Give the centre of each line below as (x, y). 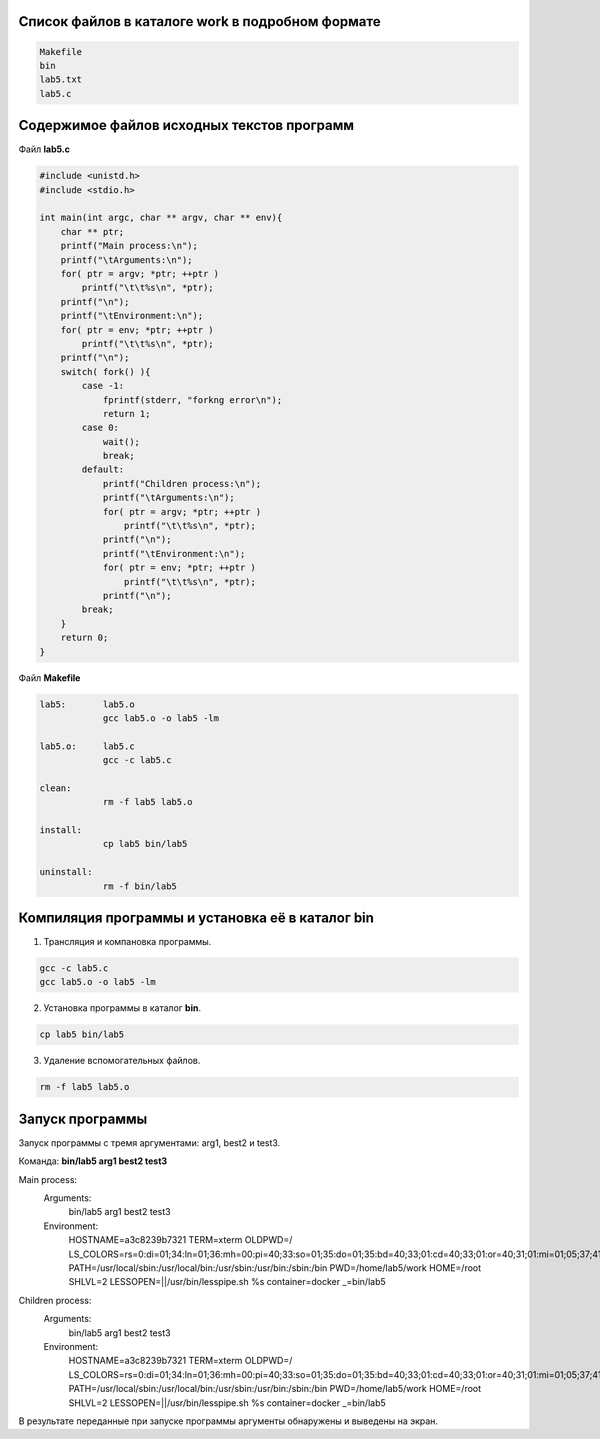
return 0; (84, 638)
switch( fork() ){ (105, 371)
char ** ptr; (92, 231)
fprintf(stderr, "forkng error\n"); (192, 399)
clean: (55, 788)
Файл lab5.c (44, 149)
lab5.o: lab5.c (87, 746)
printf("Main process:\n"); (129, 246)
